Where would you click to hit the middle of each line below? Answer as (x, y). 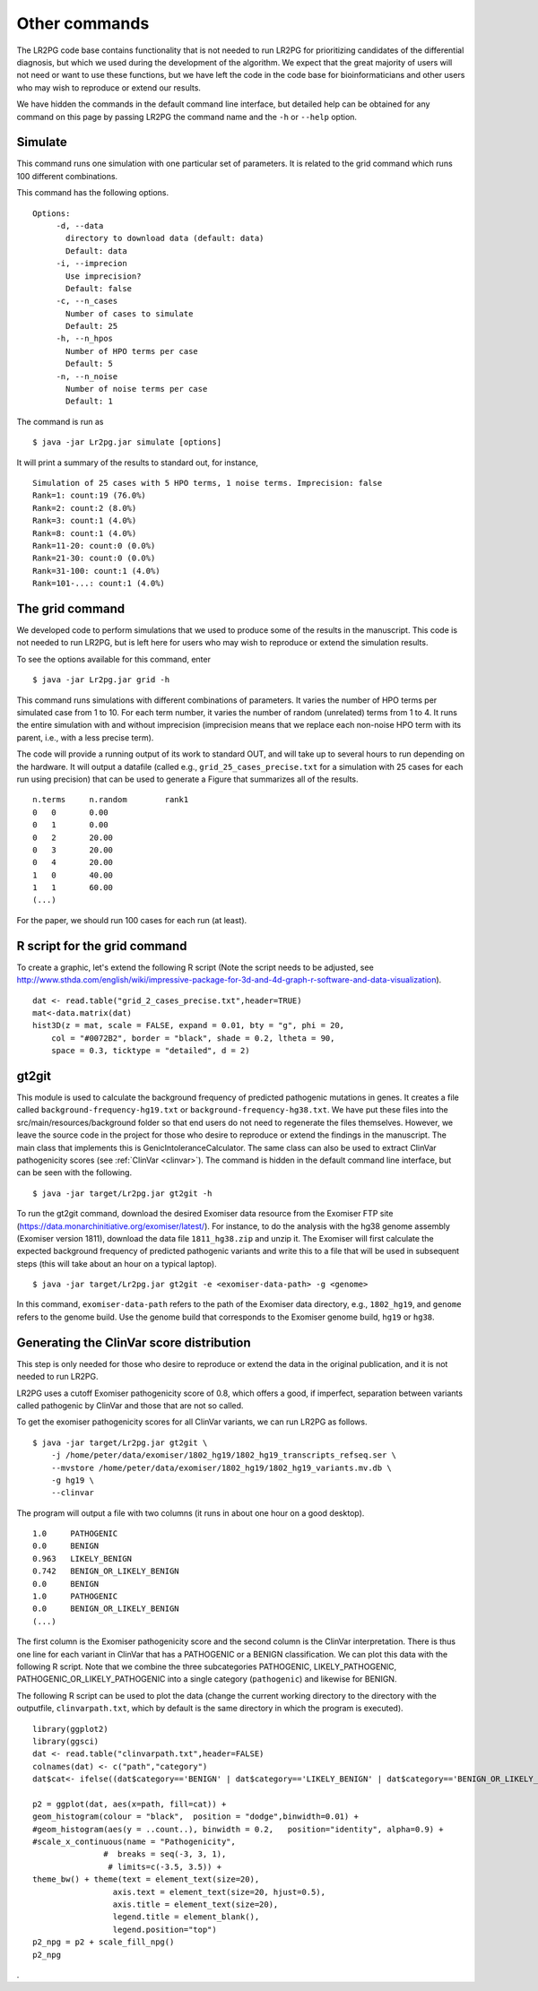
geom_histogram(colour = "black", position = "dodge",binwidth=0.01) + (195, 1817)
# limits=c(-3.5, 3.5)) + (165, 1866)
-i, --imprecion (91, 264)
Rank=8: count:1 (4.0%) (85, 533)
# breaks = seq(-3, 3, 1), (165, 1854)
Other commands (83, 23)
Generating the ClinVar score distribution (134, 1342)
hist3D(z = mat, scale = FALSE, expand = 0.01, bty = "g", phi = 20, (189, 1026)
